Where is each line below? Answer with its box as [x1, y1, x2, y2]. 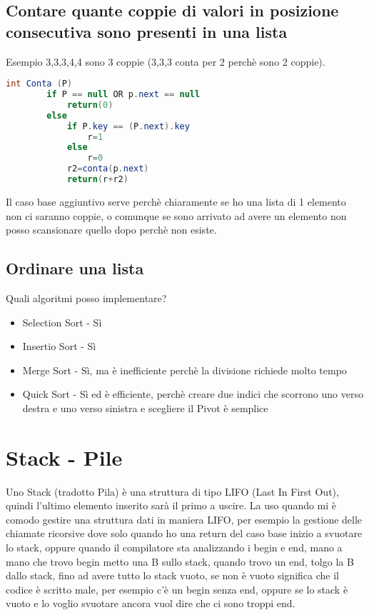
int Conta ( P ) [6, 79, 73, 89]
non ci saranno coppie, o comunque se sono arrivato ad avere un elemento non [6, 208, 347, 223]
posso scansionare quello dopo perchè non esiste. [6, 222, 217, 237]
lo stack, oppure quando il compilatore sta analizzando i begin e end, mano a [6, 539, 343, 554]
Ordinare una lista [6, 257, 144, 279]
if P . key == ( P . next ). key [66, 121, 190, 131]
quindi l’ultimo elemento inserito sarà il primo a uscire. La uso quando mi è [6, 498, 337, 513]
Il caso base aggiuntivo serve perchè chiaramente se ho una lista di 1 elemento [6, 194, 346, 209]
